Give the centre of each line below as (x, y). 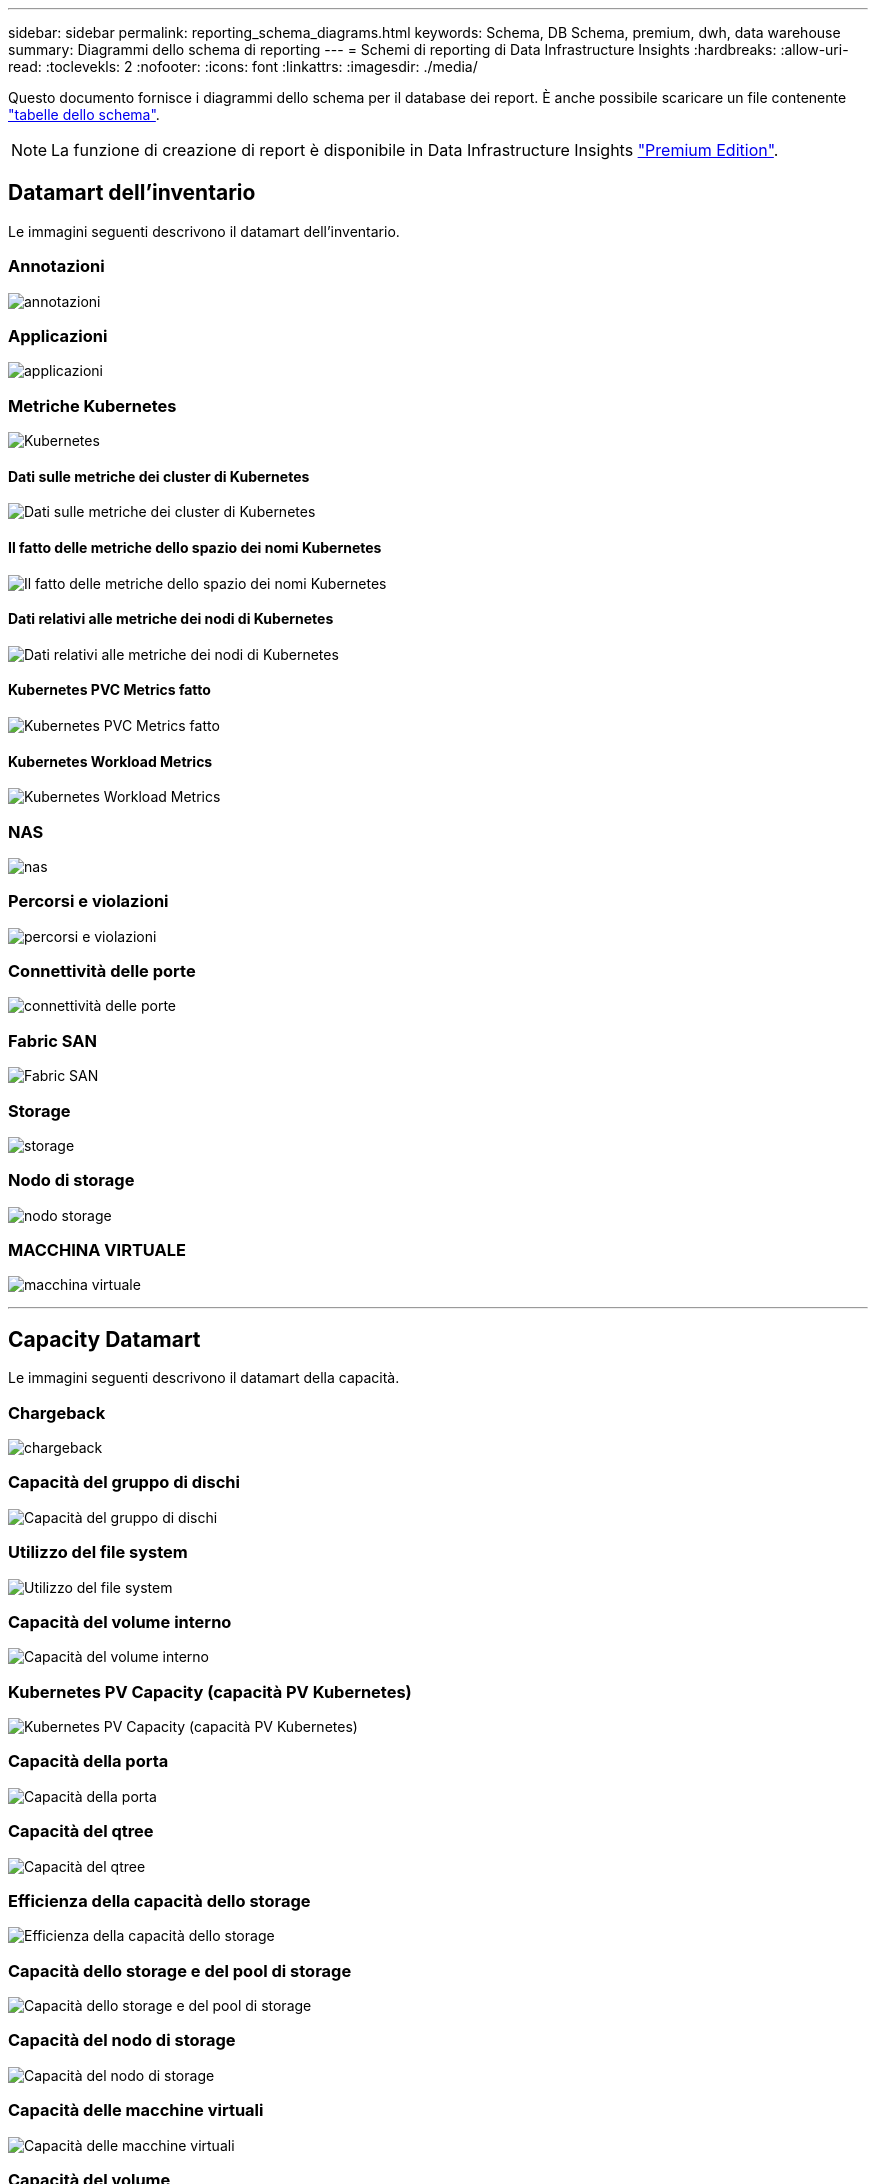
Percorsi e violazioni (88, 901)
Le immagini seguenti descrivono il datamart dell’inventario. (204, 231)
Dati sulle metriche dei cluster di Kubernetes (159, 476)
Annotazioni (56, 266)
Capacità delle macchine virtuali (136, 2110)
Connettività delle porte (102, 971)
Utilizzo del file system (98, 1552)
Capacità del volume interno (120, 1621)
